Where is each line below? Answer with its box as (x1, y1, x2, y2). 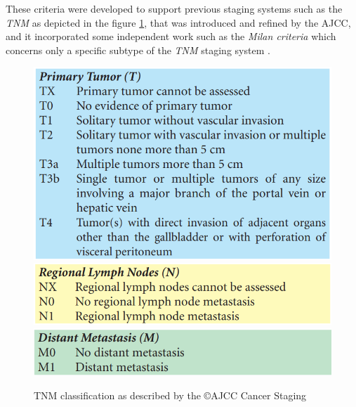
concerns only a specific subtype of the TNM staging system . (6, 42, 270, 57)
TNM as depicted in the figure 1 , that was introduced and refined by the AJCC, (6, 15, 351, 30)
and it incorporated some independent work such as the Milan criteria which (6, 29, 336, 44)
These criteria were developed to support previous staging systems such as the (6, 1, 343, 15)
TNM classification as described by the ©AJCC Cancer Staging (34, 387, 307, 402)
